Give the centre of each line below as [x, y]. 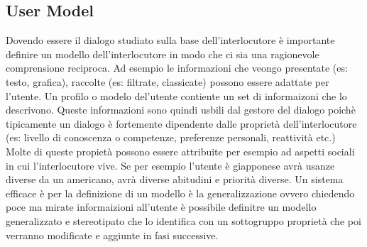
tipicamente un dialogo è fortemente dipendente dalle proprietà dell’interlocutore [181, 123]
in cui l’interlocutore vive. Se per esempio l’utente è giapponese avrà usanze [170, 165]
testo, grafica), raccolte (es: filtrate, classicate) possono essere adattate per [168, 81]
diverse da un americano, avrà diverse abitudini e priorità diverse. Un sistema [175, 179]
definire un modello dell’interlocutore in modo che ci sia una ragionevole [163, 54]
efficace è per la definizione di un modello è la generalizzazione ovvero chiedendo [180, 193]
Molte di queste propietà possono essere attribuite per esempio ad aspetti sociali [180, 151]
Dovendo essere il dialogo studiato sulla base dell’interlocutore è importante [170, 40]
